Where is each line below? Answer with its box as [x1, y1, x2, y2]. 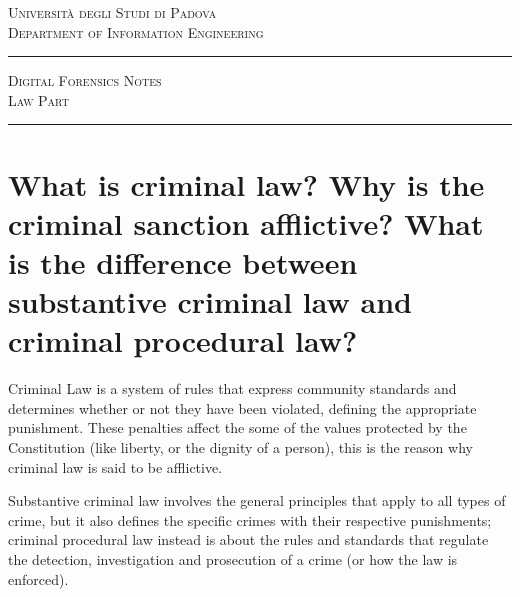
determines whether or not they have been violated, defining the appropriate [8, 397, 477, 418]
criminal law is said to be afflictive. [8, 456, 223, 477]
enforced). [8, 568, 69, 589]
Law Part [8, 89, 69, 110]
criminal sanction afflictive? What [8, 202, 484, 243]
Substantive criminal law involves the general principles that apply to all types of [8, 490, 506, 511]
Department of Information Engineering [8, 21, 264, 42]
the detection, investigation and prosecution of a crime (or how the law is [8, 549, 458, 569]
